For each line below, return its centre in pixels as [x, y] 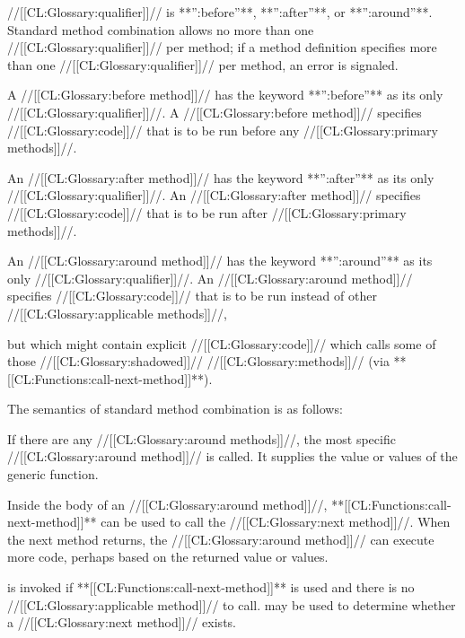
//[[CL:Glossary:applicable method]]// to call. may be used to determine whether [232, 604]
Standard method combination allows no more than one [161, 29]
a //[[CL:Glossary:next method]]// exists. [122, 622]
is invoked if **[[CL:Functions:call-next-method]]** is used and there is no [211, 587]
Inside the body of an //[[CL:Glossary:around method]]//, [167, 504]
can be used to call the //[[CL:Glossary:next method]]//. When [276, 522]
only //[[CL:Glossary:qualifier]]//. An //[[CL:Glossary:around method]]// [210, 278]
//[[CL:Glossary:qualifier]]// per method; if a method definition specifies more [222, 47]
